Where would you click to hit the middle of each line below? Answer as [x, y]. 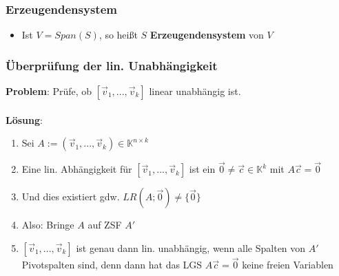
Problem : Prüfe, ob [49, 91]
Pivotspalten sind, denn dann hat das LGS [112, 265]
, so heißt [118, 35]
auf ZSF [105, 225]
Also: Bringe [48, 225]
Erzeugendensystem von [207, 35]
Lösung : [24, 119]
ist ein [202, 169]
